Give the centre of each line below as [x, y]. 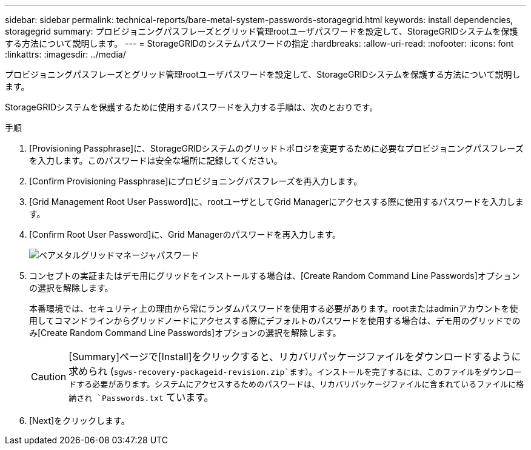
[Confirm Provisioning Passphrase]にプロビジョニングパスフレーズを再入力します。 [196, 181]
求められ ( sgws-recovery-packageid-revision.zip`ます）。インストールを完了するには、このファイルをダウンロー [295, 371]
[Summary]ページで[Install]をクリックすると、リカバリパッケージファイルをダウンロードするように [295, 357]
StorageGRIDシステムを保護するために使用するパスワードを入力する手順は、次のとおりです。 [192, 107]
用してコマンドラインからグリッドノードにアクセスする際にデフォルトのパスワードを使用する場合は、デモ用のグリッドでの [275, 321]
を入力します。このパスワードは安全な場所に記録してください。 [156, 160]
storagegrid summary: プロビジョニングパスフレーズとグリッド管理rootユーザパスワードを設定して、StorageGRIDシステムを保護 [262, 31]
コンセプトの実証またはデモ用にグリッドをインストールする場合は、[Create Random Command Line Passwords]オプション [275, 276]
